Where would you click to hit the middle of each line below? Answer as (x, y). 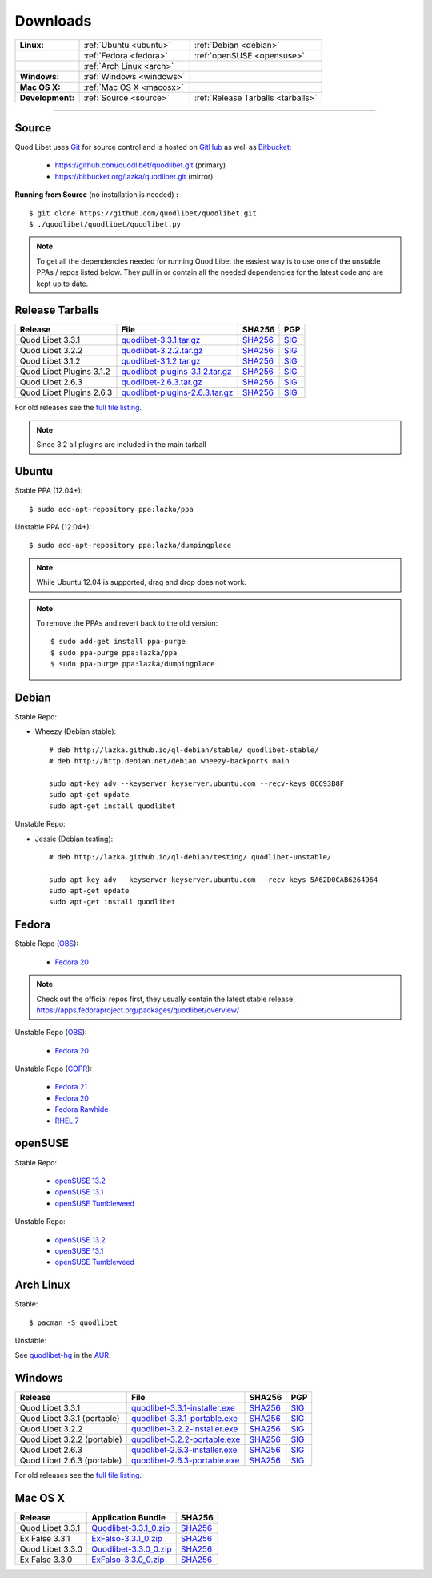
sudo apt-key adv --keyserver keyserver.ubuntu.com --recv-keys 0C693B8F (197, 783)
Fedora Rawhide (82, 1109)
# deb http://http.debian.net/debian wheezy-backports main (169, 761)
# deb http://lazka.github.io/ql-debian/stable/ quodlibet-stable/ (184, 750)
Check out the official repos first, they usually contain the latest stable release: (166, 999)
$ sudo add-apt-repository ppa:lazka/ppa (111, 509)
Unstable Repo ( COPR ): (53, 1069)
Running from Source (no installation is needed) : (97, 195)
